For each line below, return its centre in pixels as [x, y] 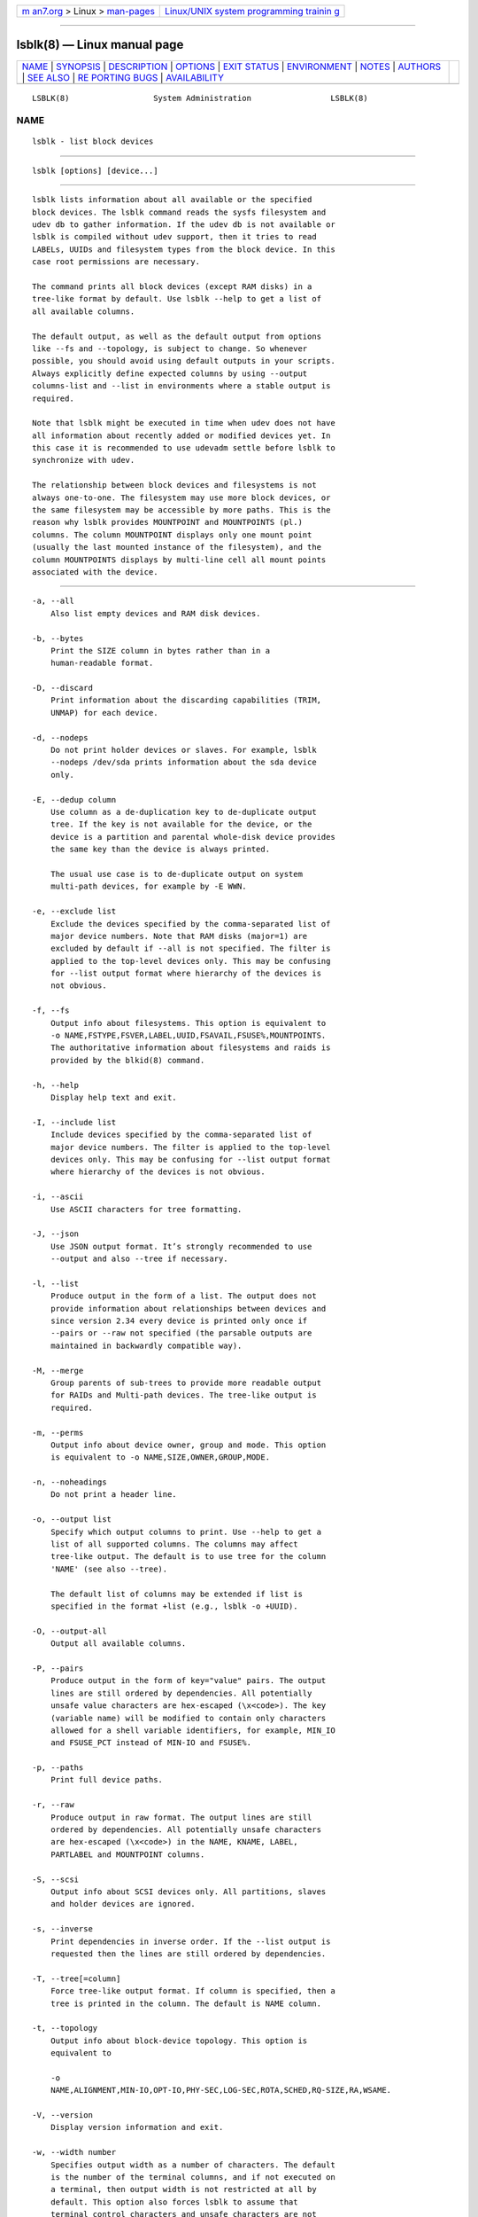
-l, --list [56, 1283]
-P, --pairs [58, 1668]
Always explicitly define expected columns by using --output [170, 373]
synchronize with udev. [84, 460]
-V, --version [62, 2115]
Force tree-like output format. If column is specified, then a [193, 1991]
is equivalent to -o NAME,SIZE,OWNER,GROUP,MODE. [160, 1457]
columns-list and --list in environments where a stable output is [181, 386]
